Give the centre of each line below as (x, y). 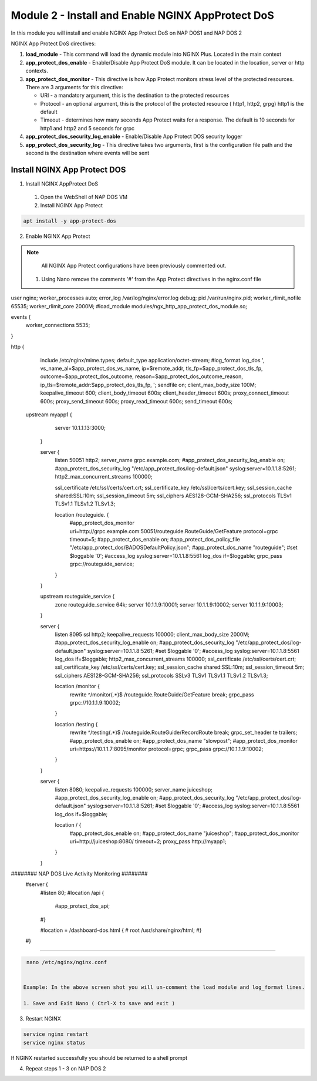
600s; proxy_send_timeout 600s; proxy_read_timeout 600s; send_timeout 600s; (136, 401)
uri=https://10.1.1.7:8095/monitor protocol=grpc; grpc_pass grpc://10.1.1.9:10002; (166, 749)
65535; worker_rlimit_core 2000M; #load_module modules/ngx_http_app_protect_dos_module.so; (129, 306)
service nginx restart (56, 1034)
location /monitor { (77, 686)
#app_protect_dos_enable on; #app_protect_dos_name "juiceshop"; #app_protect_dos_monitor (184, 833)
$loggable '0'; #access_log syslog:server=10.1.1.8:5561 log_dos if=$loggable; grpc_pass (176, 555)
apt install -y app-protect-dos (70, 221)
